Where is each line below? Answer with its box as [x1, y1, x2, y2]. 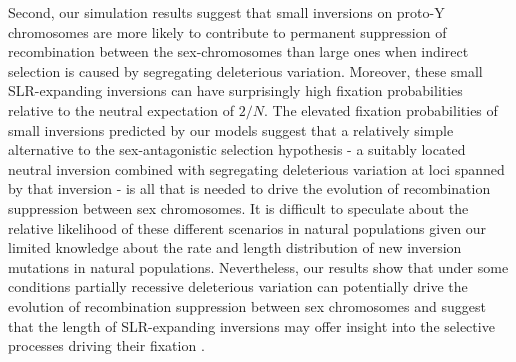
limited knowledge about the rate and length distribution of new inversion [8, 237, 462, 258]
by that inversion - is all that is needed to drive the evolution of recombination [8, 178, 491, 199]
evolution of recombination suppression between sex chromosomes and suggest [8, 295, 486, 316]
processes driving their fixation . [8, 335, 205, 356]
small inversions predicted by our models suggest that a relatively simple [8, 119, 454, 140]
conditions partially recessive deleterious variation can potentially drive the [8, 276, 468, 297]
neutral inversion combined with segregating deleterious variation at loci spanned [8, 158, 505, 179]
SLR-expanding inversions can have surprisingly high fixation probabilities [8, 80, 463, 101]
